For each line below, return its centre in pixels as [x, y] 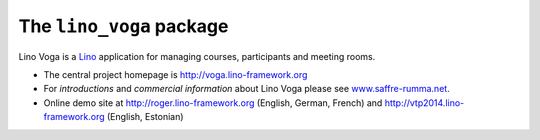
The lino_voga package [123, 26]
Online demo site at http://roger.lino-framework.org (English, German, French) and [213, 102]
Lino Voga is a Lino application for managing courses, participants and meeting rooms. [197, 56]
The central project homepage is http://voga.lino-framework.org [175, 74]
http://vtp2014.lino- [424, 102]
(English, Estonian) [145, 117]
